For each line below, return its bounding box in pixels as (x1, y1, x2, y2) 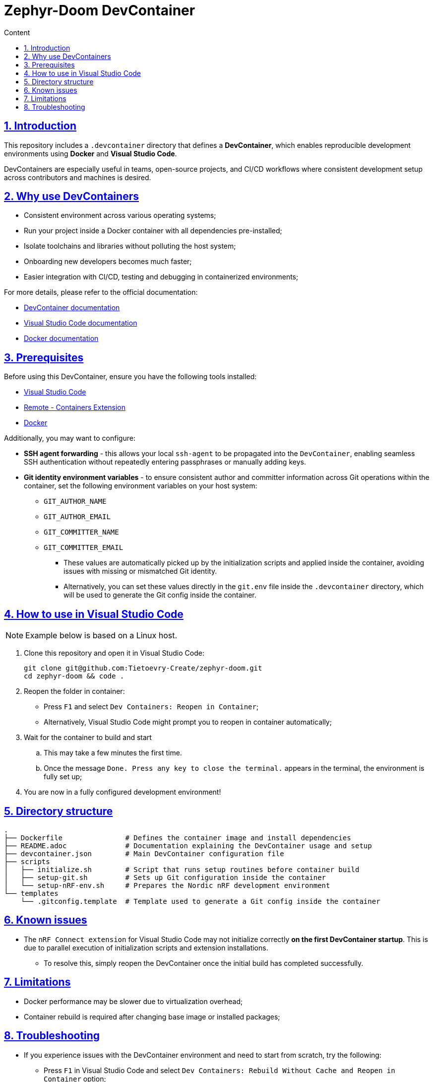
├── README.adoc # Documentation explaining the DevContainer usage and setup (4, 841, 372, 850)
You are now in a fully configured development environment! (24, 788, 221, 797)
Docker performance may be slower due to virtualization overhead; (24, 997, 243, 1006)
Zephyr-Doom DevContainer (4, 2, 195, 19)
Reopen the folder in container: (24, 687, 125, 696)
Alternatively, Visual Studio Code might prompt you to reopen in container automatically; (44, 718, 332, 727)
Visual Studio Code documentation (24, 319, 137, 328)
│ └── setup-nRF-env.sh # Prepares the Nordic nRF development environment (4, 881, 330, 889)
